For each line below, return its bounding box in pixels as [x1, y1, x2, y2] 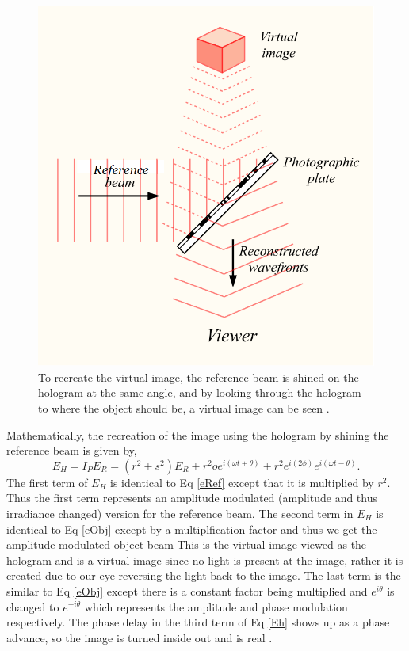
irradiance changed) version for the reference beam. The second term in [6, 504, 354, 521]
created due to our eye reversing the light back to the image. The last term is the [6, 567, 401, 584]
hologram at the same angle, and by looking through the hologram [38, 384, 361, 401]
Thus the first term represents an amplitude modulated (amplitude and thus [6, 489, 378, 506]
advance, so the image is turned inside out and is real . [6, 629, 273, 645]
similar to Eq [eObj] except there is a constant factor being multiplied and [6, 582, 368, 599]
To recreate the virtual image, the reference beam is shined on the [38, 368, 359, 385]
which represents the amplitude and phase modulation [84, 598, 348, 615]
